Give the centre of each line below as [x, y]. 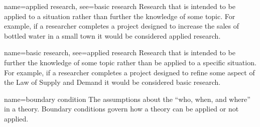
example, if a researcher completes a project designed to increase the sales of [122, 26]
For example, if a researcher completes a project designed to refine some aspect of [129, 72]
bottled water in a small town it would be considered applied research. [112, 35]
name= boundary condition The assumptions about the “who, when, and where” [127, 99]
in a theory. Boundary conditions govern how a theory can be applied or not [121, 109]
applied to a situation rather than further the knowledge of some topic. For [120, 16]
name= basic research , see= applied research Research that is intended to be [120, 52]
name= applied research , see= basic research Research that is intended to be [120, 6]
